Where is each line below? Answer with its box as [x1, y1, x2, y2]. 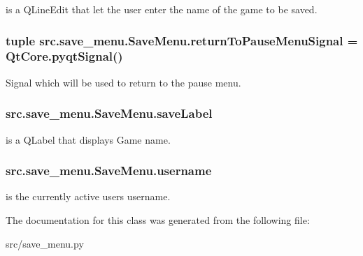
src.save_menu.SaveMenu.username [6, 162, 212, 179]
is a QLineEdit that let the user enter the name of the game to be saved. [6, 2, 318, 16]
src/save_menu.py [6, 236, 84, 250]
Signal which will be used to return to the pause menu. [6, 75, 241, 89]
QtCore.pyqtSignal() [6, 47, 123, 65]
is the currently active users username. [6, 189, 171, 204]
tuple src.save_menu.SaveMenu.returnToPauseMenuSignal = [6, 31, 358, 49]
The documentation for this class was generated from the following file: [6, 212, 310, 227]
